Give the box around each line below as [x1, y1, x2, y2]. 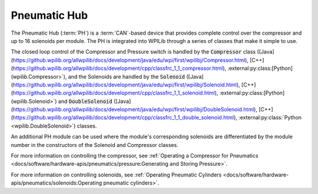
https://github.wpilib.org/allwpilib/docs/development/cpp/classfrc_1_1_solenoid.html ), [12, 89, 218, 96]
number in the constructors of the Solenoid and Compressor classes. [11, 141, 179, 148]
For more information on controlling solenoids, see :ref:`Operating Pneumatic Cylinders [11, 171, 222, 178]
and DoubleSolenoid [58, 98, 112, 105]
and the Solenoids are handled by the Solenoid [68, 73, 185, 80]
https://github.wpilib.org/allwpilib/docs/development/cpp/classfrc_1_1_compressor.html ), [12, 65, 227, 72]
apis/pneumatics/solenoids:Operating [11, 179, 102, 186]
